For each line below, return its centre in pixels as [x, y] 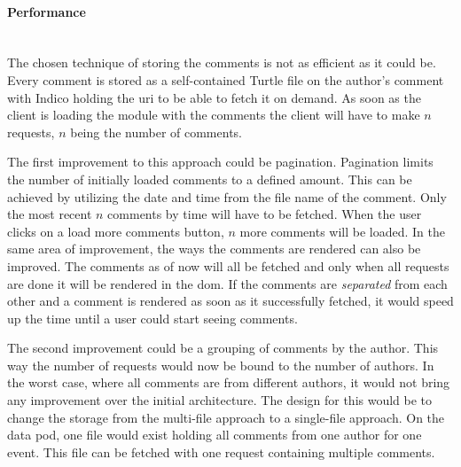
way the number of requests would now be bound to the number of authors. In [221, 365]
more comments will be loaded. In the [342, 231]
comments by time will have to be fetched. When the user [265, 214]
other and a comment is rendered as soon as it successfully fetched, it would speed [230, 301]
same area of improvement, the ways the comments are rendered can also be [214, 249]
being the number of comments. [156, 132]
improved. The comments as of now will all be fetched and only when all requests [228, 265]
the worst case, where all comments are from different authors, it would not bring [229, 382]
